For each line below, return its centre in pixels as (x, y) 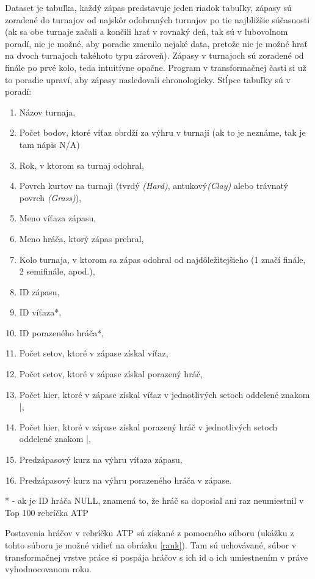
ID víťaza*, (40, 312)
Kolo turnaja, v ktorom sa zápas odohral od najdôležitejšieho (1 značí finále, (162, 259)
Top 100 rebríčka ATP (47, 512)
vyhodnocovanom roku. (49, 569)
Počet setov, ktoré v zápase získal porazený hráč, (111, 374)
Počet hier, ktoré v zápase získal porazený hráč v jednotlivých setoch (148, 426)
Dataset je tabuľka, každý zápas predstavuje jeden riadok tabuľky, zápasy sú (148, 7)
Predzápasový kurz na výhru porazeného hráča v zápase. (125, 480)
